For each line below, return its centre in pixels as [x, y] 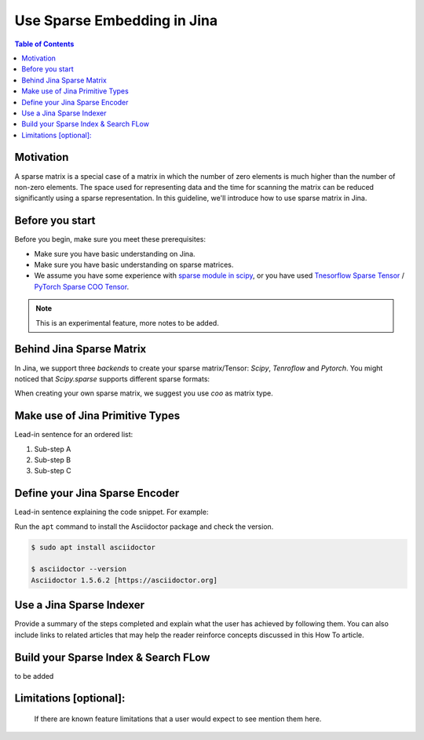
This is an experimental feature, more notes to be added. [127, 323]
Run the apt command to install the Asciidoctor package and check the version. [144, 527]
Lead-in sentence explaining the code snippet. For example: [111, 512]
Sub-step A [53, 449]
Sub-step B [52, 460]
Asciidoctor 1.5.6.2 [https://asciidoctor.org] [124, 580]
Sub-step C [53, 471]
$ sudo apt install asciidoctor [93, 547]
